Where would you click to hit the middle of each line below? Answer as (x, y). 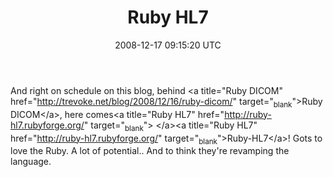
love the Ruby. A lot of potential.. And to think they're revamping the (150, 151)
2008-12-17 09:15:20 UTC (168, 45)
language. (31, 162)
